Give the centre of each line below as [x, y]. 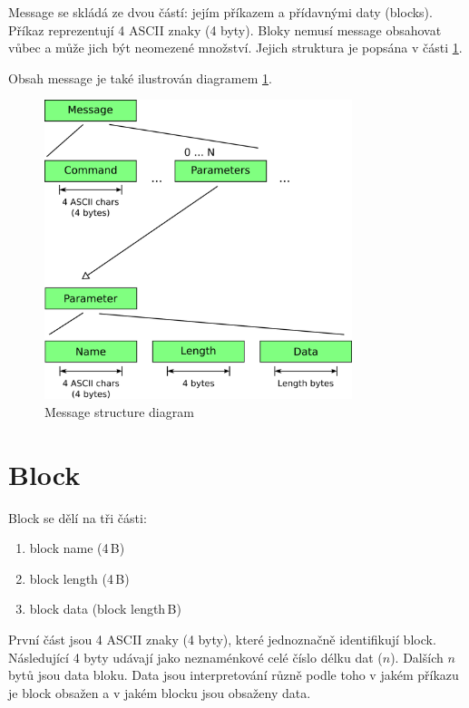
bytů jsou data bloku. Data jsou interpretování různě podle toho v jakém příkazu [234, 675]
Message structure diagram [119, 411]
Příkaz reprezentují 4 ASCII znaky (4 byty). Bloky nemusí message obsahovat [225, 29]
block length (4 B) [79, 578]
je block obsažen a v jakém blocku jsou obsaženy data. [160, 692]
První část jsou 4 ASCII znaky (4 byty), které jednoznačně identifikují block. [222, 639]
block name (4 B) [77, 548]
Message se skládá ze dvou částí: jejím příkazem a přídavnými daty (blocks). [220, 12]
